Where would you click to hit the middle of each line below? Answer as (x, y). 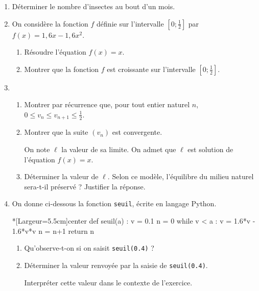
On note (37, 149)
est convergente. (137, 132)
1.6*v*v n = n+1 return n (53, 231)
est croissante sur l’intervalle (151, 69)
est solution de (210, 149)
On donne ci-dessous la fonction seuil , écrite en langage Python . (114, 203)
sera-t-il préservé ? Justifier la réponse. (85, 186)
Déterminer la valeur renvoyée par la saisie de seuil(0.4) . (116, 265)
